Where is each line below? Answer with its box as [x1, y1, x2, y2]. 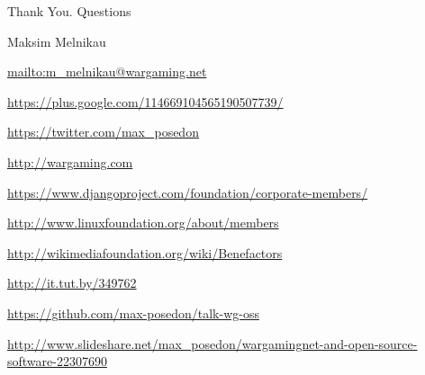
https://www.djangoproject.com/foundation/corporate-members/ [7, 183, 368, 201]
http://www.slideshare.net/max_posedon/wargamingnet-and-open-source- [7, 334, 418, 353]
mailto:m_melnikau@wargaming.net [7, 62, 207, 81]
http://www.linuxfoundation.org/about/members [7, 213, 279, 232]
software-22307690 [7, 352, 107, 371]
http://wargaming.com [7, 152, 133, 171]
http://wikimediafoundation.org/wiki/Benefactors [7, 243, 283, 262]
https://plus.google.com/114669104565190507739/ [7, 92, 284, 111]
